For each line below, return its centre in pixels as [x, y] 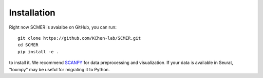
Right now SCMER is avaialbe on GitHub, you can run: [63, 27]
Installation [32, 13]
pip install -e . [38, 52]
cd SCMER [28, 45]
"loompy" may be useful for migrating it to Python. [59, 69]
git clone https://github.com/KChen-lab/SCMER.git [79, 38]
